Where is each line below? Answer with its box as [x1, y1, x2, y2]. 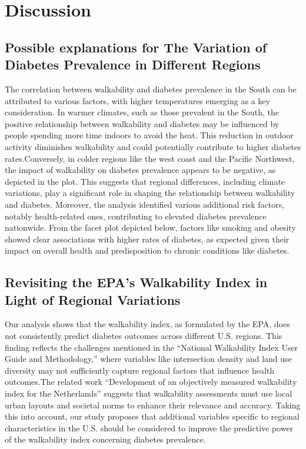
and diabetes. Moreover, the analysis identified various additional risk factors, [5, 198, 285, 210]
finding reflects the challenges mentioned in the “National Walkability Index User [5, 341, 298, 353]
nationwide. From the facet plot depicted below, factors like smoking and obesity [5, 221, 296, 234]
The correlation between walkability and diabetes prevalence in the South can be [5, 82, 297, 95]
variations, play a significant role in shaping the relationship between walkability [5, 187, 295, 199]
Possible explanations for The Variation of [5, 38, 267, 56]
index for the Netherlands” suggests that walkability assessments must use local [5, 387, 292, 400]
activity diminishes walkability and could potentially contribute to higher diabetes [5, 140, 301, 152]
